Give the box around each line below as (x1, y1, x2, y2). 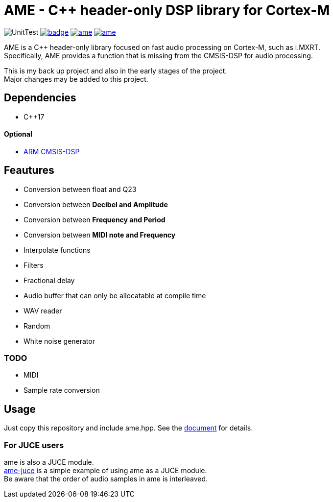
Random (24, 321, 50, 330)
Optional (4, 130, 32, 139)
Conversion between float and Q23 (24, 185, 137, 193)
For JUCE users (4, 440, 64, 450)
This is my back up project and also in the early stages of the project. (4, 66, 227, 75)
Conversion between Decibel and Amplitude (24, 200, 168, 209)
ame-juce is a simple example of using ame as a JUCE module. (4, 466, 207, 475)
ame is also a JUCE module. (4, 458, 94, 466)
